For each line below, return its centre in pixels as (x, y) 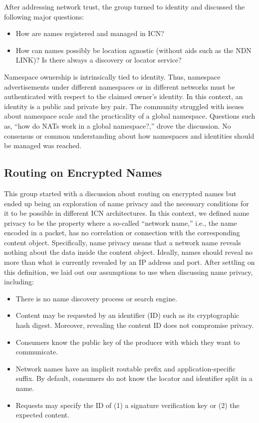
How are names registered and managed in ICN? (90, 33)
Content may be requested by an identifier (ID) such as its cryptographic (128, 315)
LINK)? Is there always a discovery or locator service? (99, 60)
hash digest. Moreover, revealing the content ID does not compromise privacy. (135, 325)
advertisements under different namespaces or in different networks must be (120, 86)
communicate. (37, 352)
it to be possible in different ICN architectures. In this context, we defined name (127, 213)
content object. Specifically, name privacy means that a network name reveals (123, 242)
